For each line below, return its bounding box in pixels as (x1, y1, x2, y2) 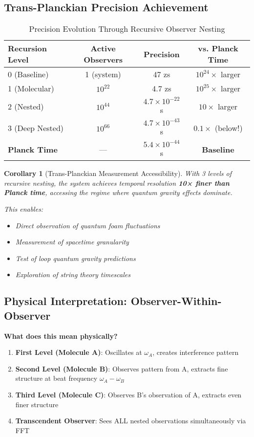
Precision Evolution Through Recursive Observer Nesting (29, 23, 225, 35)
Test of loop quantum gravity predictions (15, 253, 136, 263)
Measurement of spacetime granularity (15, 237, 129, 247)
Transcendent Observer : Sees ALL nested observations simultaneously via (15, 415, 246, 426)
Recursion (8, 43, 47, 54)
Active (90, 43, 116, 54)
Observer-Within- (130, 293, 222, 308)
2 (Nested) (8, 100, 44, 112)
